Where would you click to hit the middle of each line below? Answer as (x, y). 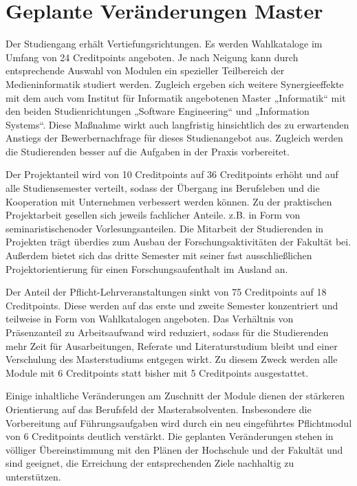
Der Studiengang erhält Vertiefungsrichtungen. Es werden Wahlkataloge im (164, 44)
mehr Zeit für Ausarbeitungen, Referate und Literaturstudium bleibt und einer (172, 345)
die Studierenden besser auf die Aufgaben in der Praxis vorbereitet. (148, 151)
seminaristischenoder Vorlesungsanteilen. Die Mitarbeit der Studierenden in (165, 228)
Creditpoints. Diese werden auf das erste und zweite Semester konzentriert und (172, 305)
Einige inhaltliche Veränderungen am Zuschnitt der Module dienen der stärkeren (175, 396)
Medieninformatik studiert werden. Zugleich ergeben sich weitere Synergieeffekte (175, 84)
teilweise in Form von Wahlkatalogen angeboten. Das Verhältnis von (150, 319)
